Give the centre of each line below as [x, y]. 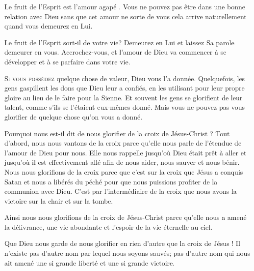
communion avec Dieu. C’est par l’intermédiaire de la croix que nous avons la [121, 191]
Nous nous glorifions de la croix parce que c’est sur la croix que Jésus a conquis [124, 171]
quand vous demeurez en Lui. [49, 26]
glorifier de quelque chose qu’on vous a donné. [74, 116]
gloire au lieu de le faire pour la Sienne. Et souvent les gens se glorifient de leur [124, 97]
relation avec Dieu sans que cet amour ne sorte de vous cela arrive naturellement [126, 16]
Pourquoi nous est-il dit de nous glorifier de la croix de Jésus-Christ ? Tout [117, 133]
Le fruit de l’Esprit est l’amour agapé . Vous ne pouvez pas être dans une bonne [125, 6]
